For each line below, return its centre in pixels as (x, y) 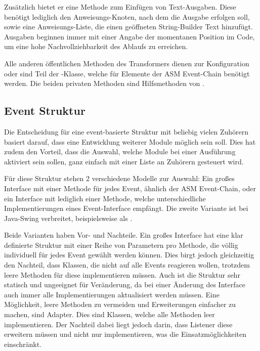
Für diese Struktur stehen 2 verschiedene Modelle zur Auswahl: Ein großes (119, 178)
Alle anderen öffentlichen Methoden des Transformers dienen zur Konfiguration (127, 63)
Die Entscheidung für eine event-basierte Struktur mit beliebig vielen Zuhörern (126, 131)
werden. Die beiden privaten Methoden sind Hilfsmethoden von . (104, 83)
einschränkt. (23, 344)
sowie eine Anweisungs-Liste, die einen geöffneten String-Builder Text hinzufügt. (128, 27)
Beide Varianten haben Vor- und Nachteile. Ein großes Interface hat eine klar (124, 235)
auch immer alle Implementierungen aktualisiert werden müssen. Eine (112, 294)
